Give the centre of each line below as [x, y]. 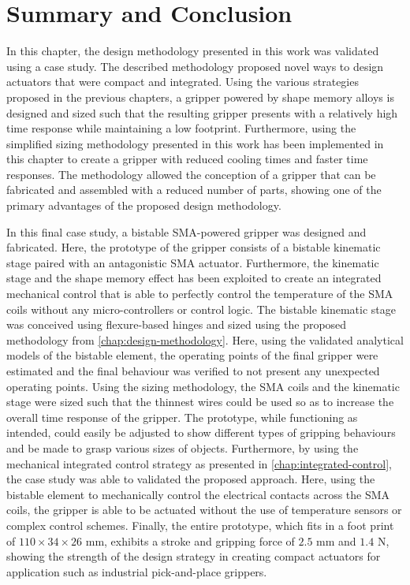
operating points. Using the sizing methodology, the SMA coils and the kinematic [203, 386]
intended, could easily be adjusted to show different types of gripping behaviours [201, 432]
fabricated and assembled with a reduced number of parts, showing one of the [194, 190]
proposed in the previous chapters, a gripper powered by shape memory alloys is [200, 97]
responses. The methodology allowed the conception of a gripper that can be [191, 174]
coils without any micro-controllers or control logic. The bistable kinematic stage [201, 309]
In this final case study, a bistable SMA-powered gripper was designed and [186, 231]
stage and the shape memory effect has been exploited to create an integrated [194, 278]
